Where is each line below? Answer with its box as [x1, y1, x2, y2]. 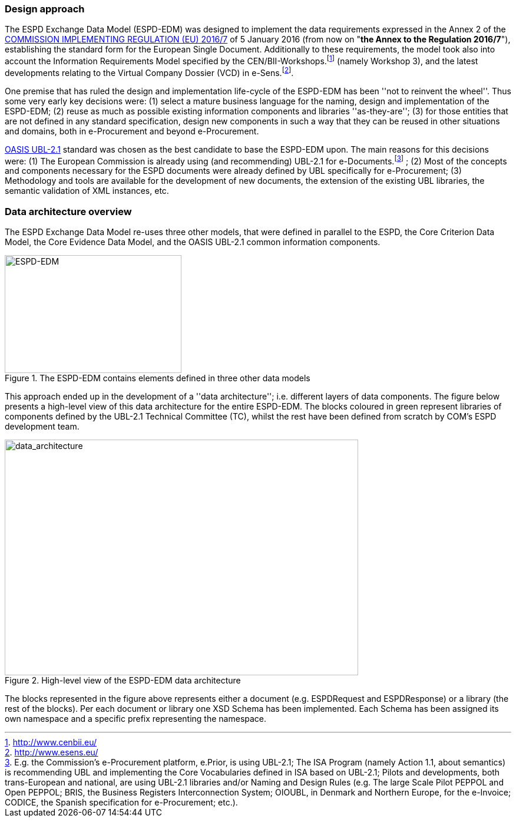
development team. [5, 421, 80, 432]
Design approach [5, 3, 85, 15]
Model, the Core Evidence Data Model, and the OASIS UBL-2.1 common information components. [5, 237, 381, 247]
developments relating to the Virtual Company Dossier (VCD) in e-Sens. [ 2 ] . [5, 66, 294, 78]
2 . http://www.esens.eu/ [5, 747, 98, 758]
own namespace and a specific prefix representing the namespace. [5, 714, 267, 724]
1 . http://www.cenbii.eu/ [5, 737, 97, 748]
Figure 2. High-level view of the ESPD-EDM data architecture [5, 675, 241, 686]
